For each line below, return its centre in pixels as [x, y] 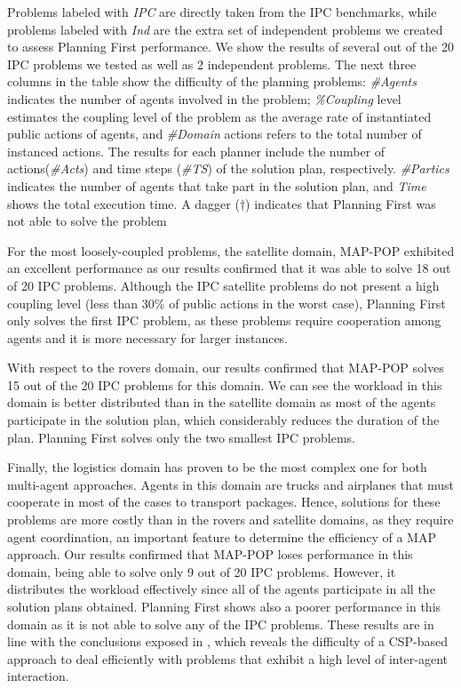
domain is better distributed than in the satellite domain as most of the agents [222, 402]
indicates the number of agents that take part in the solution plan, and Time [217, 185]
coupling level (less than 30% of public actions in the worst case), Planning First [227, 303]
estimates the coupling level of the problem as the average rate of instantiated [219, 116]
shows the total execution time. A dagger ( [123, 203]
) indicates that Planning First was [341, 203]
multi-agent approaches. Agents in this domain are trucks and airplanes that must [231, 484]
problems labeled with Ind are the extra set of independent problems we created [225, 29]
